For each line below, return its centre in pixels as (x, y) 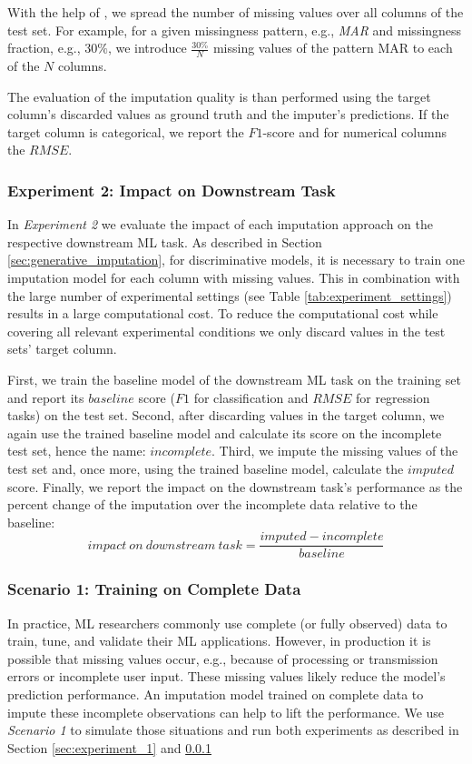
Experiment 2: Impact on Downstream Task (172, 190)
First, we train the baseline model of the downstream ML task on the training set (234, 379)
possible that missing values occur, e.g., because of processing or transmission (223, 658)
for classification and (251, 397)
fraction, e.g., (44, 48)
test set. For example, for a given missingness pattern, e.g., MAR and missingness (235, 30)
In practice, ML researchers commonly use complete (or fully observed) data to (227, 623)
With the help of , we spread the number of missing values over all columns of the (236, 12)
